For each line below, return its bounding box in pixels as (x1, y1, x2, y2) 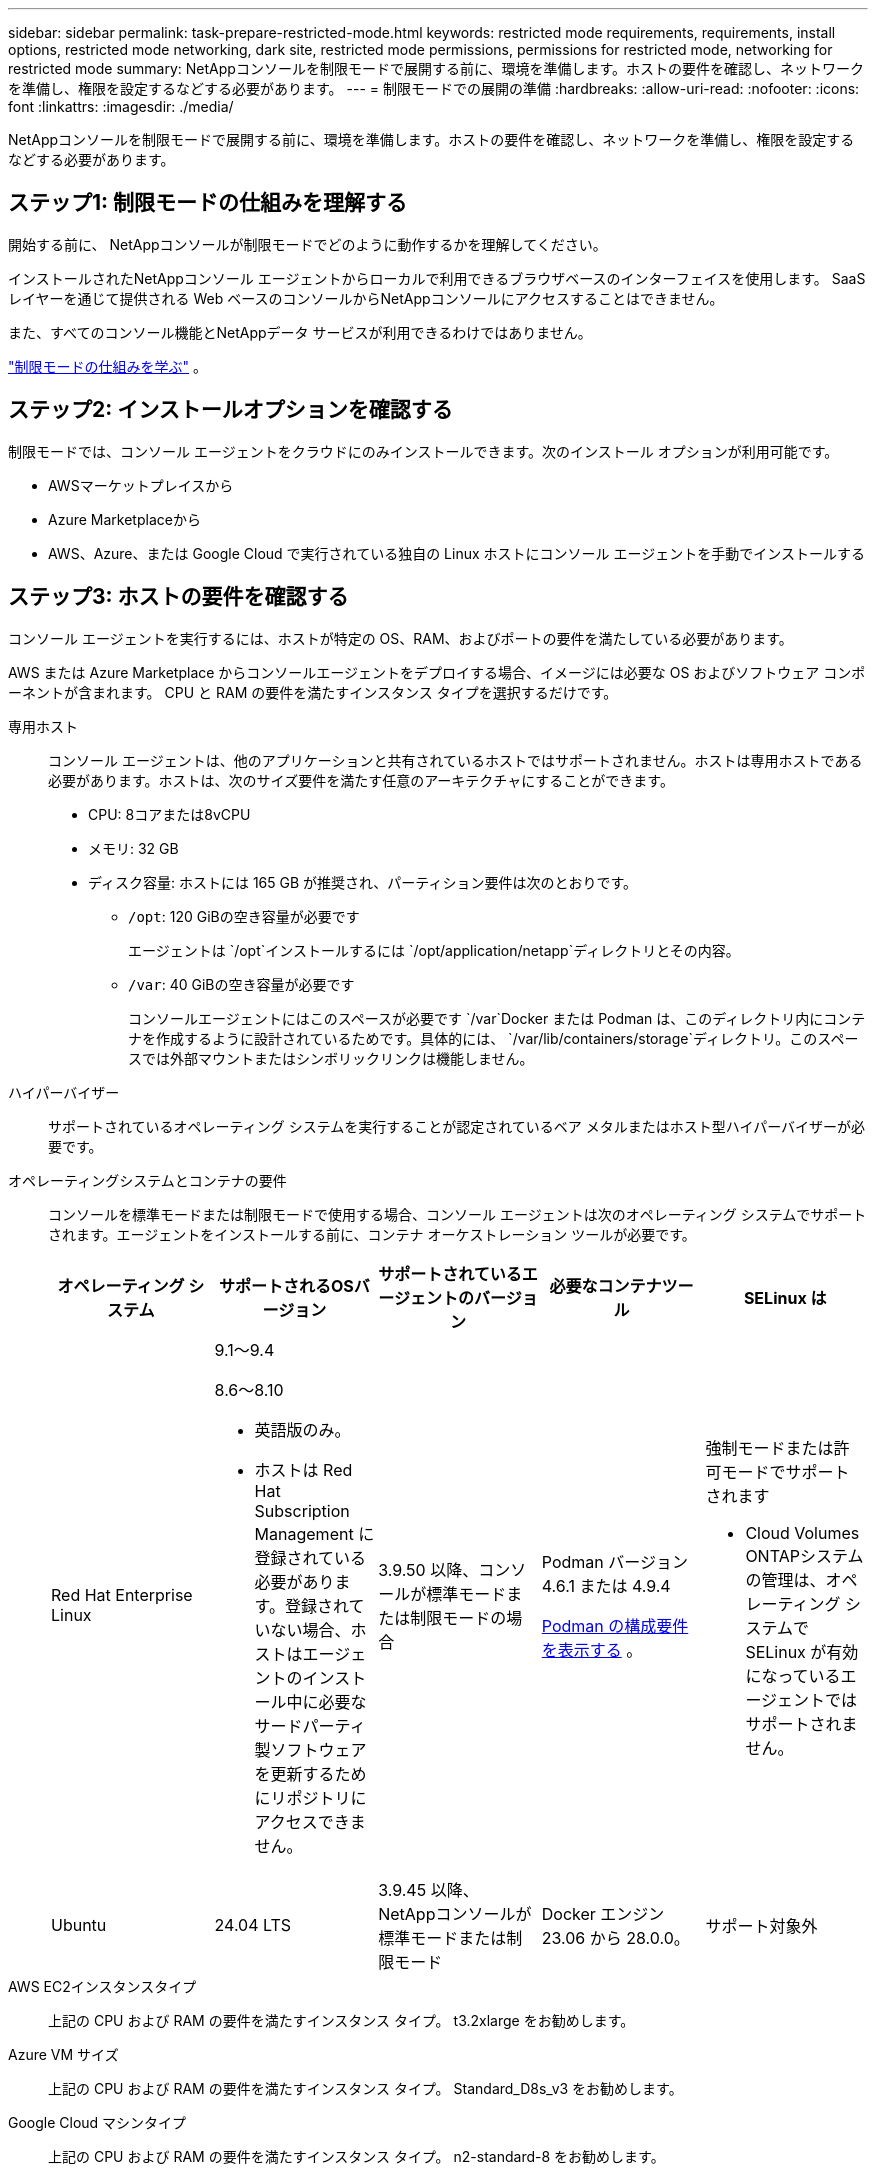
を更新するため (254, 1763, 367, 1784)
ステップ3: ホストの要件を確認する (8, 584, 349, 610)
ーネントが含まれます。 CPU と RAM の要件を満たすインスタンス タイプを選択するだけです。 (8, 683, 618, 701)
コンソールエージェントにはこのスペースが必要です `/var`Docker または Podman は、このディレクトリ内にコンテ (128, 1009, 866, 1027)
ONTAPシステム (745, 1545, 864, 1566)
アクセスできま (254, 1811, 366, 1832)
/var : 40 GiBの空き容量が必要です (128, 975, 355, 993)
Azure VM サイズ (8, 2045, 119, 2063)
